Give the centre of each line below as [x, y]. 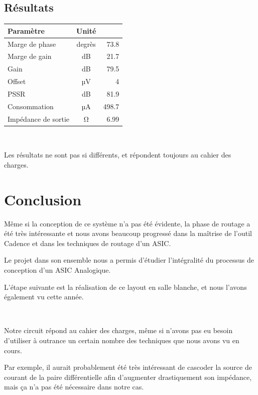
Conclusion [43, 199]
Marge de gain [30, 56]
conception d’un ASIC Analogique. [57, 269]
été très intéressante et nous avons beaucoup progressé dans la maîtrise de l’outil [128, 233]
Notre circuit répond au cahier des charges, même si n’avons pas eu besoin [118, 330]
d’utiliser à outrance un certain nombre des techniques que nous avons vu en [122, 340]
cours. [13, 350]
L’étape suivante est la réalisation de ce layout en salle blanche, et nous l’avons [125, 287]
